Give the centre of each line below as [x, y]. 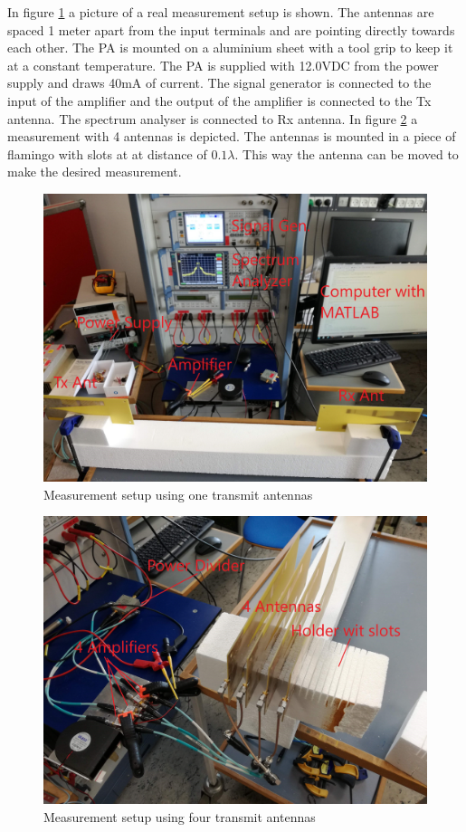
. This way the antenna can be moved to [347, 153]
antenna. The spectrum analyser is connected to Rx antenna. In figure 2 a [213, 118]
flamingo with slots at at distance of [107, 153]
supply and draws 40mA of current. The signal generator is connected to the [219, 83]
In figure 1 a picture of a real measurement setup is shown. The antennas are [221, 12]
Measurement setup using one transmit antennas [178, 494]
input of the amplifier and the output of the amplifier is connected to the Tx [219, 100]
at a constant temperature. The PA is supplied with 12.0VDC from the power [223, 65]
